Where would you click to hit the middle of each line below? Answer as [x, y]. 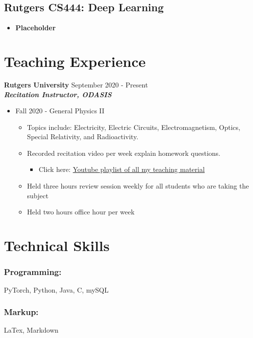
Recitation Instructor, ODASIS [58, 94]
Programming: [33, 272]
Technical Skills [57, 245]
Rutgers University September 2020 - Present [76, 84]
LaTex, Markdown [31, 330]
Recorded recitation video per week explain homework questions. [124, 153]
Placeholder [36, 28]
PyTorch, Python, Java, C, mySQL [56, 290]
